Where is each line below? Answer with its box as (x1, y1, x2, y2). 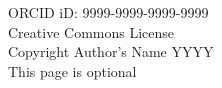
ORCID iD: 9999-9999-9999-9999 (8, 2, 209, 23)
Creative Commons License (8, 21, 175, 42)
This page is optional (8, 60, 137, 81)
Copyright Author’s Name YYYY (8, 41, 214, 62)
